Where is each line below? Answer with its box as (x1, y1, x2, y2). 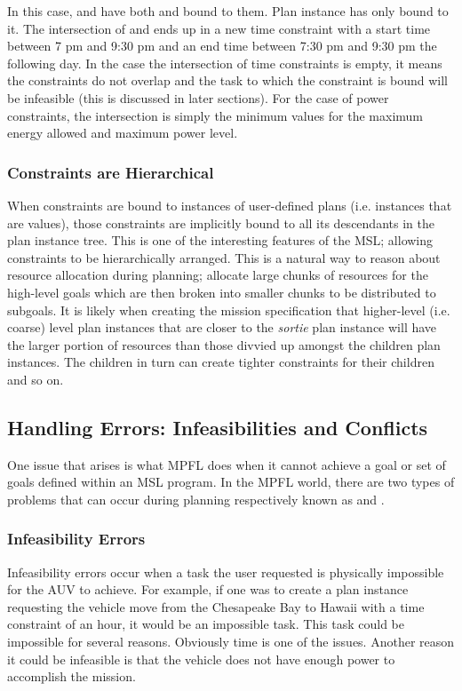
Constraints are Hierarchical (7, 161, 214, 183)
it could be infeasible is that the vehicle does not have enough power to (7, 649, 395, 668)
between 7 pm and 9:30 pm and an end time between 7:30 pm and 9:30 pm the (7, 36, 437, 55)
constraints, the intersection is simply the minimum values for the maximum (7, 106, 423, 124)
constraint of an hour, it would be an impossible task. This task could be (7, 615, 405, 633)
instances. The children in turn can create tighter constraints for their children (7, 353, 434, 371)
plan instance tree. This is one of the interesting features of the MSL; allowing (7, 231, 434, 250)
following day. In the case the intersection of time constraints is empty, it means (7, 53, 442, 72)
